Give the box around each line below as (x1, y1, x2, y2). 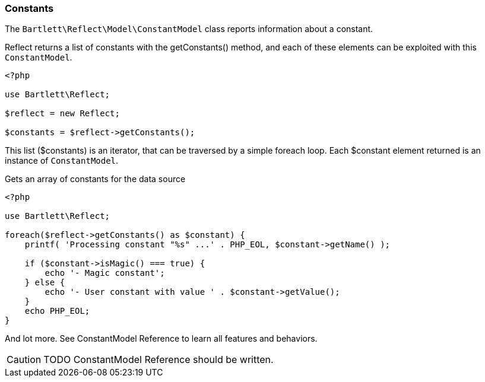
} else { (24, 278, 65, 288)
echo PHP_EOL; (24, 306, 90, 316)
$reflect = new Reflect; (5, 109, 120, 119)
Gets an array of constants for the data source (5, 174, 186, 184)
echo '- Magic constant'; (45, 268, 165, 278)
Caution (7, 354, 42, 366)
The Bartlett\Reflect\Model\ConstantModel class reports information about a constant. (5, 24, 373, 34)
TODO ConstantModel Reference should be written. (43, 354, 274, 366)
